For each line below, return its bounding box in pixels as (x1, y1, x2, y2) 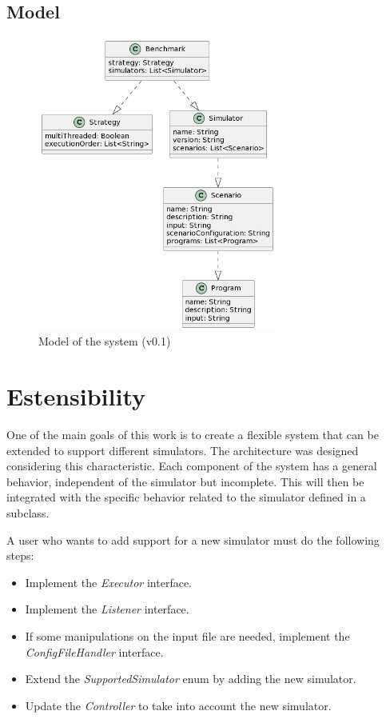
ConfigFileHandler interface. (25, 643, 164, 660)
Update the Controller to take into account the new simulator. (25, 697, 332, 713)
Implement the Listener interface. (25, 601, 189, 617)
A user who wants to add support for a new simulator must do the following (6, 531, 380, 548)
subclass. (6, 504, 50, 521)
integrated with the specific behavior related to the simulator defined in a (6, 489, 366, 505)
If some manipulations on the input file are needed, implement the (25, 627, 350, 644)
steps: (6, 547, 34, 564)
